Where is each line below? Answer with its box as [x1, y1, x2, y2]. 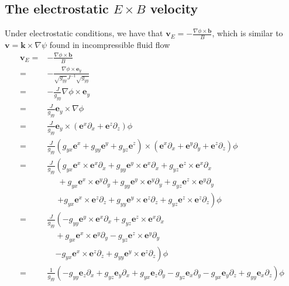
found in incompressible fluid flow [49, 39, 170, 51]
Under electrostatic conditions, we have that [5, 27, 163, 39]
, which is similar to [212, 27, 283, 39]
